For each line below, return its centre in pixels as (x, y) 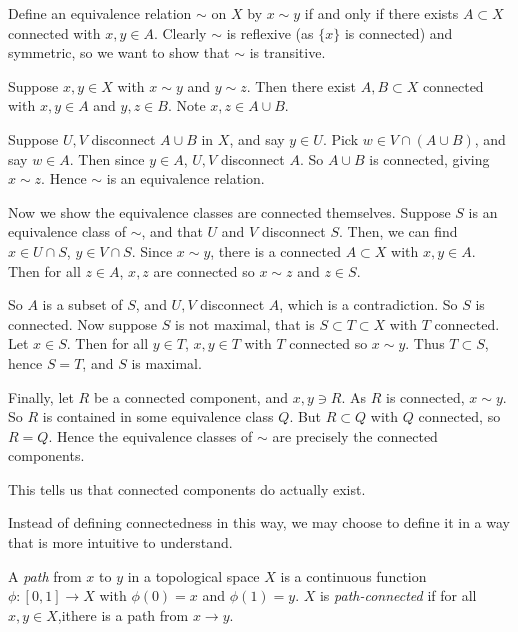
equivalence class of (67, 231)
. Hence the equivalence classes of (150, 435)
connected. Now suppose (83, 323)
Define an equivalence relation (100, 13)
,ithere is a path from (123, 614)
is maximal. (166, 362)
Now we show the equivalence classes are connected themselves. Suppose (229, 211)
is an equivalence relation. (185, 178)
